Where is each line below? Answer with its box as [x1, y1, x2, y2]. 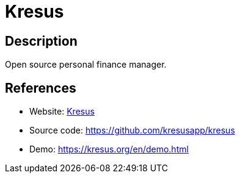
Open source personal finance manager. [5, 59, 167, 70]
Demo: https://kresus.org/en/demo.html [29, 144, 189, 155]
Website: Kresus [29, 106, 95, 117]
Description [5, 33, 78, 49]
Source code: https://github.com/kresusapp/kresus [29, 125, 235, 136]
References [5, 80, 76, 96]
